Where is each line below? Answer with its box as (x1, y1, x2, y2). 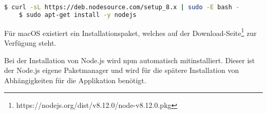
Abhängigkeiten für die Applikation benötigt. (4, 74, 146, 85)
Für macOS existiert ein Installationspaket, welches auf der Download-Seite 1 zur (4, 26, 257, 38)
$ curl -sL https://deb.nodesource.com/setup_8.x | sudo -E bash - (4, 4, 240, 11)
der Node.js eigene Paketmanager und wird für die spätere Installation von (4, 65, 239, 75)
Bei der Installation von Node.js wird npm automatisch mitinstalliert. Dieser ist (4, 54, 255, 65)
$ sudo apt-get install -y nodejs (18, 11, 137, 18)
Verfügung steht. (4, 37, 56, 48)
